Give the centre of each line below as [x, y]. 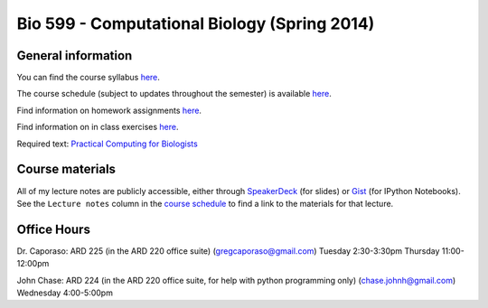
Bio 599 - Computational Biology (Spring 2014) [196, 23]
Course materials [66, 169]
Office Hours [53, 229]
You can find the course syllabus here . [88, 78]
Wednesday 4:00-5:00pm [65, 293]
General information [75, 56]
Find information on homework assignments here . [109, 110]
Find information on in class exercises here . [98, 127]
